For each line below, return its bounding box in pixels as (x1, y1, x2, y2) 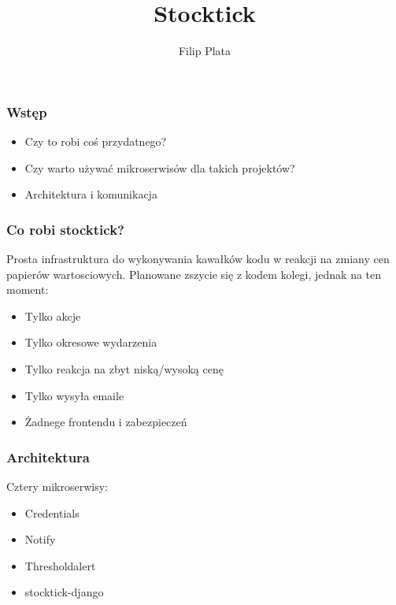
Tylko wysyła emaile (24, 387, 124, 403)
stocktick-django (24, 584, 104, 600)
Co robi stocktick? (6, 219, 124, 239)
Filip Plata (178, 43, 231, 59)
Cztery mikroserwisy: (6, 477, 108, 494)
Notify (24, 531, 56, 547)
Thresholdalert (24, 557, 96, 573)
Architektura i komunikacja (24, 186, 157, 202)
